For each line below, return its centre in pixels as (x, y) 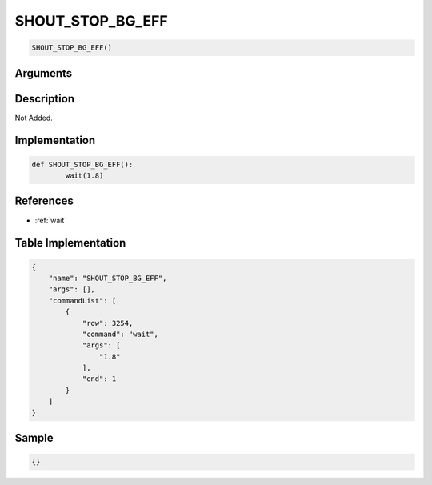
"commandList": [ (82, 301)
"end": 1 (99, 379)
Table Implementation (70, 243)
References (44, 201)
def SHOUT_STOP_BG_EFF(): (82, 164)
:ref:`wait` (51, 220)
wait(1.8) (84, 176)
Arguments (44, 73)
